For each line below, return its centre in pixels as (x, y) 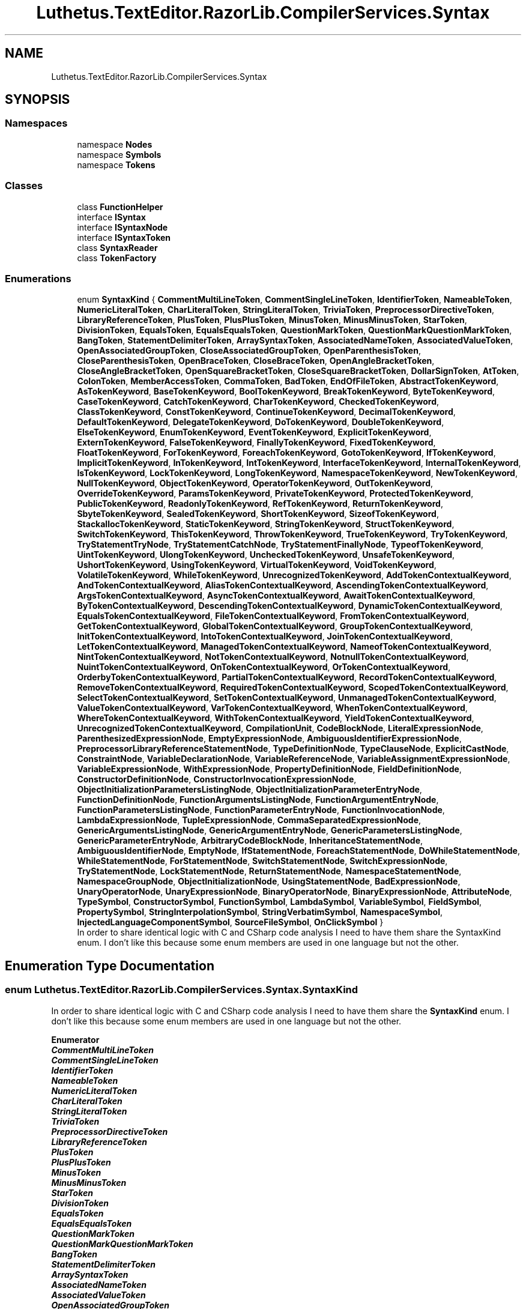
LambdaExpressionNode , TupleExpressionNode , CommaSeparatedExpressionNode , (249, 820)
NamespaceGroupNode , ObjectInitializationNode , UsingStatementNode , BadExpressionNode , (269, 881)
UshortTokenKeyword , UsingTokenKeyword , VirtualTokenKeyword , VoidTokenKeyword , (257, 565)
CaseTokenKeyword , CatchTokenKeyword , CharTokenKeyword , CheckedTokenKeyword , (258, 402)
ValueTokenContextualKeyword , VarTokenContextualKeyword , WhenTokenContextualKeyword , (272, 708)
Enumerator (75, 1039)
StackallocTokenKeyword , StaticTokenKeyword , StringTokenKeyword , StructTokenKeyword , (266, 524)
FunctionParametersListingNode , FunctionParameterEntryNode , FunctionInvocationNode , (261, 810)
